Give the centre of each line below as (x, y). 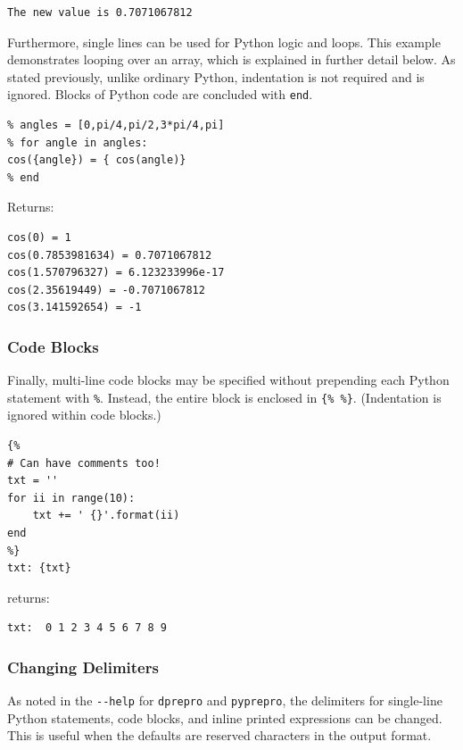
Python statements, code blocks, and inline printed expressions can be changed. (225, 717)
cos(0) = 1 (39, 237)
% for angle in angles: (78, 142)
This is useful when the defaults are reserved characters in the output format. (219, 735)
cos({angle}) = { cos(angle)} (97, 160)
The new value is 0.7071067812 (100, 12)
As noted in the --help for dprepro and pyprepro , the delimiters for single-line (225, 700)
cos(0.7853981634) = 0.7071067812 (110, 255)
